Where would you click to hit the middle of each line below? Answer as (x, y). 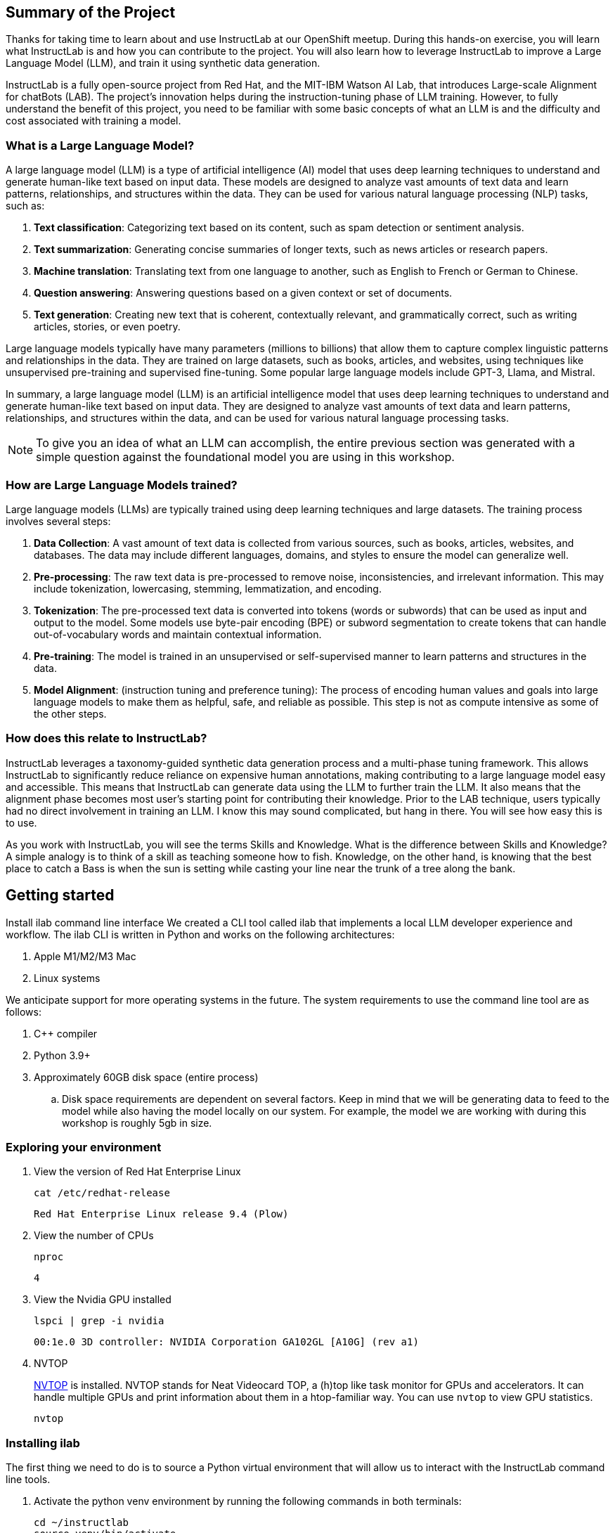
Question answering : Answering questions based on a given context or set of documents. (243, 293)
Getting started (60, 895)
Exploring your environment (84, 1147)
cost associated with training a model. (93, 121)
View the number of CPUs (94, 1236)
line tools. (28, 1480)
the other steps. (70, 713)
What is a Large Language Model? (100, 145)
